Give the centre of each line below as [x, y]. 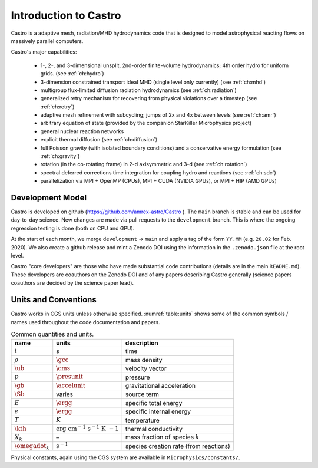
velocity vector [146, 368]
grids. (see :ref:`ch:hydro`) [72, 74]
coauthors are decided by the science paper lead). [72, 283]
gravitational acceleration [160, 386]
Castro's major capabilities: [44, 52]
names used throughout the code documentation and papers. [85, 322]
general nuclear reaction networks [82, 131]
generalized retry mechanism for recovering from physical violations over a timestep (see [149, 98]
